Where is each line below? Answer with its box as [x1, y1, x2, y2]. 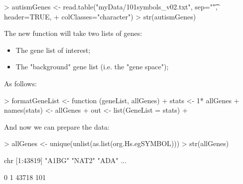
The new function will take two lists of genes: [4, 28, 142, 38]
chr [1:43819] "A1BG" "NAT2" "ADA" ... [4, 155, 126, 165]
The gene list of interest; [15, 44, 91, 55]
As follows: [4, 78, 37, 88]
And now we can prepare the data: [4, 121, 110, 132]
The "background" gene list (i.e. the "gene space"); [15, 61, 169, 72]
